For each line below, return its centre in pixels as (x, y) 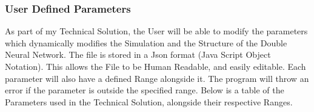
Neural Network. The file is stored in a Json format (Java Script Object (138, 54)
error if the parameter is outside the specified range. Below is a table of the (145, 90)
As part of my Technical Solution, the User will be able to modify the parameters (156, 31)
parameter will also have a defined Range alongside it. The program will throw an (157, 78)
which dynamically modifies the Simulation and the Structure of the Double (146, 42)
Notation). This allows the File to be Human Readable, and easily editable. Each (155, 66)
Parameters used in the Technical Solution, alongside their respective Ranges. (149, 101)
